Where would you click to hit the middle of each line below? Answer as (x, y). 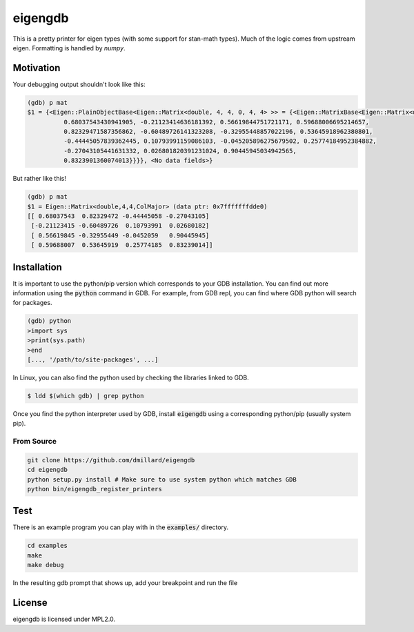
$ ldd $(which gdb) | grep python (86, 396)
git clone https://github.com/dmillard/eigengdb (111, 460)
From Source (34, 442)
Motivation (37, 68)
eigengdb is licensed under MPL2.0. (64, 619)
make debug (46, 565)
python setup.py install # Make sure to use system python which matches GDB (162, 479)
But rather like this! (40, 179)
